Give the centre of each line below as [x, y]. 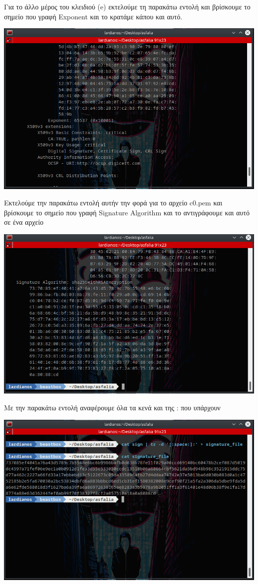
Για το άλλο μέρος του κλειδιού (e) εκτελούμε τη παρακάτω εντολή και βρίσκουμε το [127, 6]
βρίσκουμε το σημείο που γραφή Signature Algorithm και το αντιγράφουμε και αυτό [127, 212]
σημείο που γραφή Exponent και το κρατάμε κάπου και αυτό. [93, 16]
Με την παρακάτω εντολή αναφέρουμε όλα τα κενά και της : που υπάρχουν [112, 408]
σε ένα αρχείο [24, 222]
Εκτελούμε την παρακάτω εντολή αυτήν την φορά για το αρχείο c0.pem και [113, 203]
